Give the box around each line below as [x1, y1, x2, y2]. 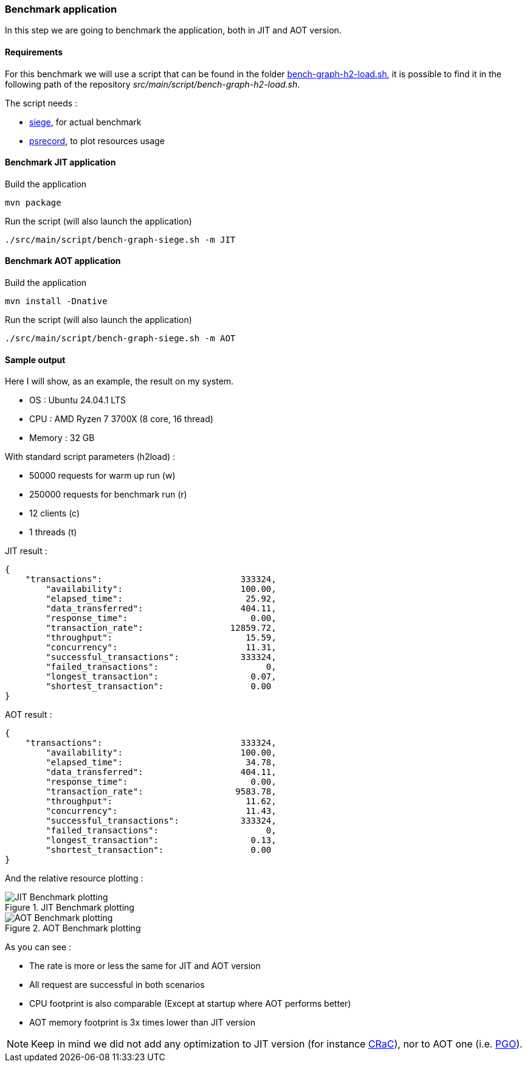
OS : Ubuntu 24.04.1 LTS [29, 395, 126, 406]
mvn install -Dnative [5, 296, 108, 307]
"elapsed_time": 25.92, [46, 594, 277, 604]
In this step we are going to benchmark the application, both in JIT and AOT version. [5, 25, 342, 36]
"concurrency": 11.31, [46, 642, 277, 653]
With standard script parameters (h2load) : [5, 451, 176, 462]
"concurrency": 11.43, [46, 806, 277, 816]
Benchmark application [5, 3, 117, 15]
